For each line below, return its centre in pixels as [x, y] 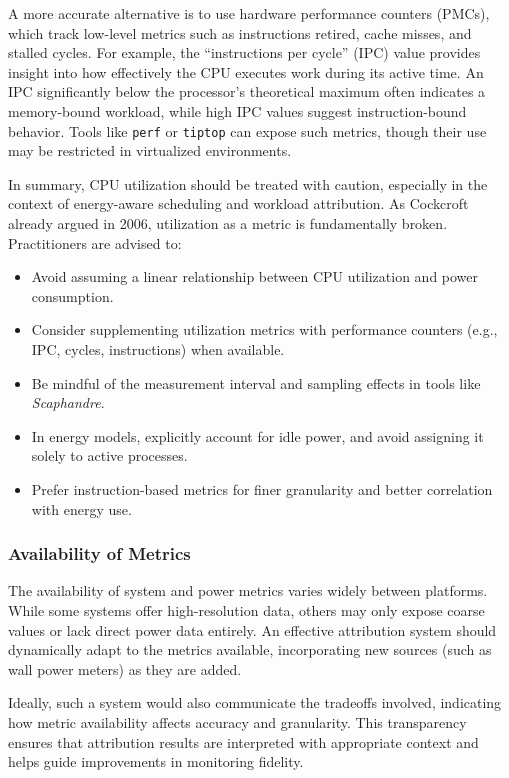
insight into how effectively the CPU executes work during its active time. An [246, 71]
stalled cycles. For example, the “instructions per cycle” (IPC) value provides [244, 52]
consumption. [72, 295]
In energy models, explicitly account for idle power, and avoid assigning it [257, 435]
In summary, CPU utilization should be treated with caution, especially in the [248, 183]
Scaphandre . [68, 402]
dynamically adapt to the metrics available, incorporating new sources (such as [250, 649]
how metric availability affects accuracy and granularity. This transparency [237, 721]
